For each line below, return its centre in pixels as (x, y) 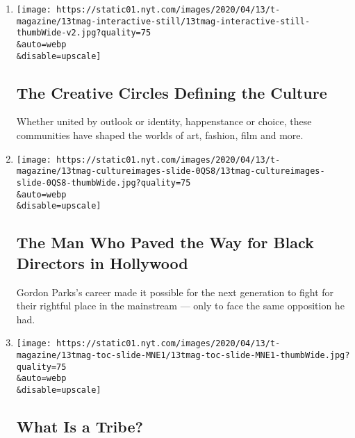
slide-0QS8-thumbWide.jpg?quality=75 (104, 182)
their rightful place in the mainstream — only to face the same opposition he (180, 306)
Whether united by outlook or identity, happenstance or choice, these (164, 121)
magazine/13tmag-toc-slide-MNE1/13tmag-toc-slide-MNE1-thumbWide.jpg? (183, 355)
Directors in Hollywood (102, 262)
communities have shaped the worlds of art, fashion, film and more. (160, 135)
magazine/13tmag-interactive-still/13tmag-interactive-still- (163, 21)
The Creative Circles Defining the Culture (172, 92)
